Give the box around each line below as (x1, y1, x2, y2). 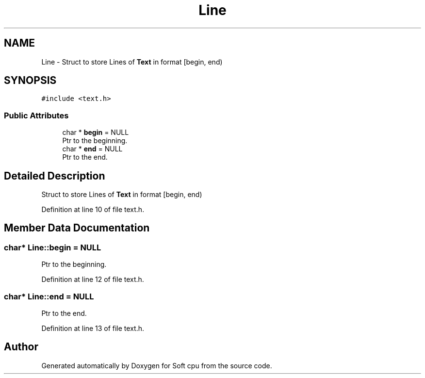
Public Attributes (4, 110, 69, 120)
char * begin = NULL (62, 128, 129, 137)
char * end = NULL (62, 145, 123, 153)
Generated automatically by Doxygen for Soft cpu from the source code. (41, 361, 272, 370)
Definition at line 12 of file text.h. (41, 275, 144, 284)
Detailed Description (4, 169, 105, 182)
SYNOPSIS (4, 74, 57, 87)
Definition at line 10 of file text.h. (41, 205, 145, 214)
